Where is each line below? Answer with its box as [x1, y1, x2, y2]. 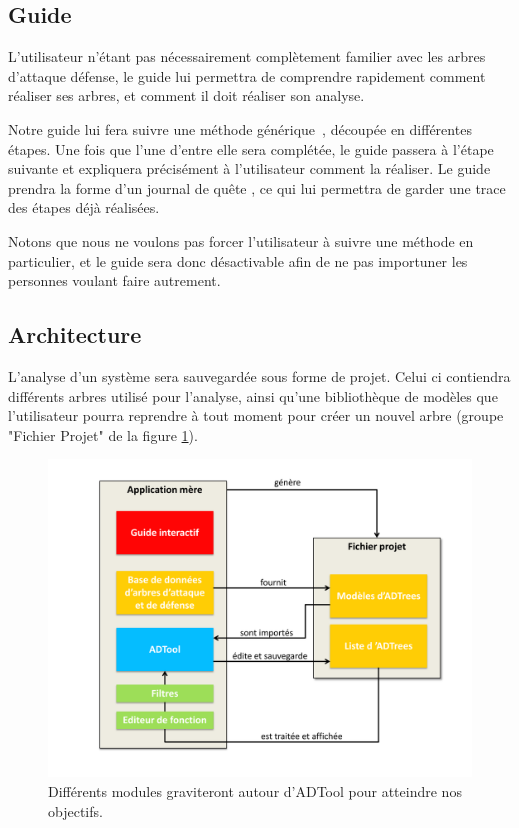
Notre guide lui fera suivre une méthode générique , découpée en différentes [8, 118, 472, 139]
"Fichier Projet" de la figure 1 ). [8, 424, 198, 445]
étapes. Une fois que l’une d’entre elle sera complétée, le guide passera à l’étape [8, 138, 494, 159]
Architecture [8, 319, 142, 350]
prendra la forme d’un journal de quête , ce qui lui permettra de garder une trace [8, 177, 506, 198]
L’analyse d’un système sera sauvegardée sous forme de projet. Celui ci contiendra [8, 365, 511, 386]
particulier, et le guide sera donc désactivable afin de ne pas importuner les [8, 250, 468, 271]
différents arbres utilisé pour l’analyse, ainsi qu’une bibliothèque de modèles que [8, 385, 498, 406]
